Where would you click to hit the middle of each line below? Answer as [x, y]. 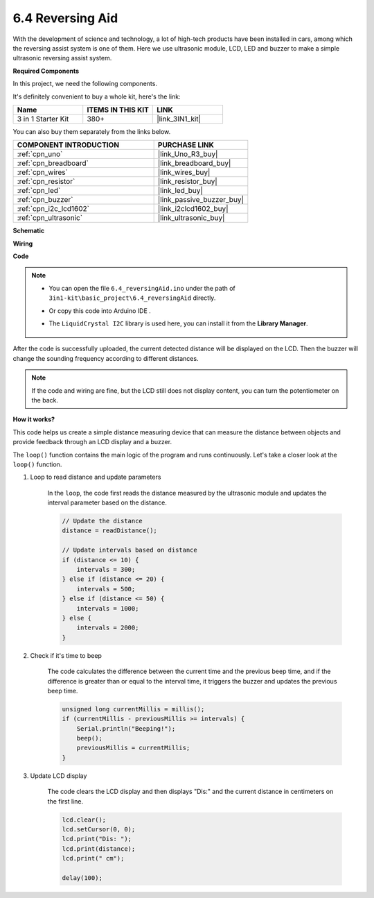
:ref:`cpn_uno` [40, 154]
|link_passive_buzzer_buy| [201, 200]
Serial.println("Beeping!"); [126, 728]
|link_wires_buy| [184, 172]
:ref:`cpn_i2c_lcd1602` [53, 209]
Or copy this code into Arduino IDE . [100, 311]
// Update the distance [103, 521]
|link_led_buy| [180, 191]
